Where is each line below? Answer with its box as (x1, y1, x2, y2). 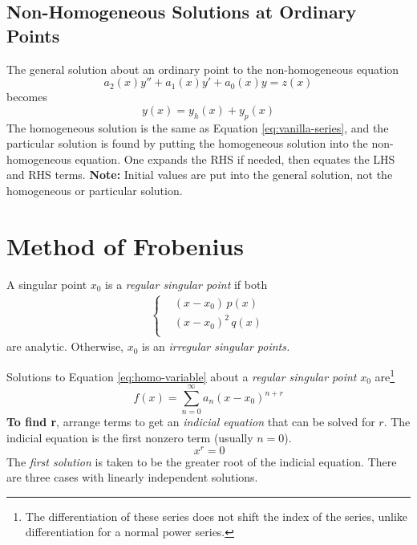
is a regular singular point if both (105, 275, 268, 292)
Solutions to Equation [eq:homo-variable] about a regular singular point (6, 368, 357, 384)
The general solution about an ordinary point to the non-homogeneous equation (6, 60, 399, 77)
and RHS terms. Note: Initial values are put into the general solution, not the (6, 166, 393, 183)
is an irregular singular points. (142, 338, 290, 355)
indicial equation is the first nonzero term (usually (6, 429, 253, 445)
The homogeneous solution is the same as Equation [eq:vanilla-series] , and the (6, 119, 389, 136)
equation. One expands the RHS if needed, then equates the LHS (75, 150, 395, 167)
